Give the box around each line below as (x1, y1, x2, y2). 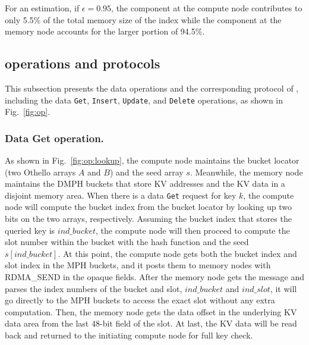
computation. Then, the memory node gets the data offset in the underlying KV (5, 305, 297, 318)
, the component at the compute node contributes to (111, 2, 302, 14)
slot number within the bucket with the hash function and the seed (5, 236, 249, 248)
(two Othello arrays (5, 165, 76, 178)
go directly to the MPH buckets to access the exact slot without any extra (5, 294, 275, 306)
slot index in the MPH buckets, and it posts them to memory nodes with (5, 259, 271, 271)
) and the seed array (109, 165, 184, 178)
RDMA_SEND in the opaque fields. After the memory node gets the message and (5, 271, 304, 283)
